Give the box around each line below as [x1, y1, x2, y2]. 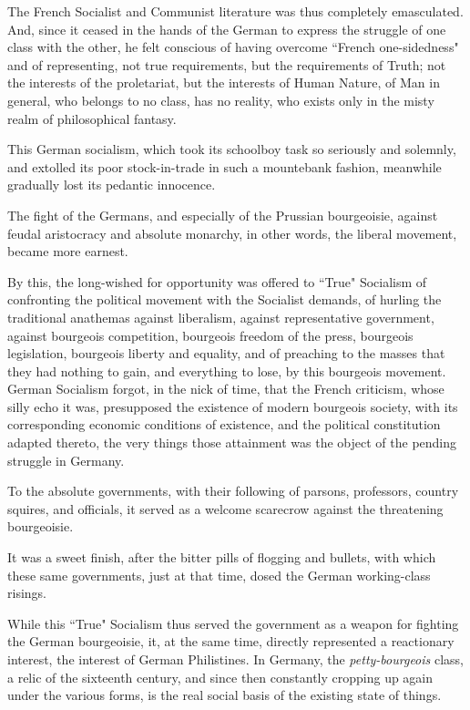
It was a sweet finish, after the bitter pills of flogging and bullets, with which [7, 548, 436, 567]
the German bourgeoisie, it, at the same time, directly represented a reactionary [7, 632, 455, 651]
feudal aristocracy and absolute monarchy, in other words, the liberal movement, [7, 223, 457, 242]
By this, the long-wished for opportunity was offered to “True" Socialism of [7, 272, 427, 291]
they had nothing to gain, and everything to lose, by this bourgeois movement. [7, 361, 446, 380]
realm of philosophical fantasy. [7, 108, 177, 128]
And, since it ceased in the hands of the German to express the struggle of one [7, 19, 446, 38]
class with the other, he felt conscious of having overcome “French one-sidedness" [7, 37, 459, 57]
